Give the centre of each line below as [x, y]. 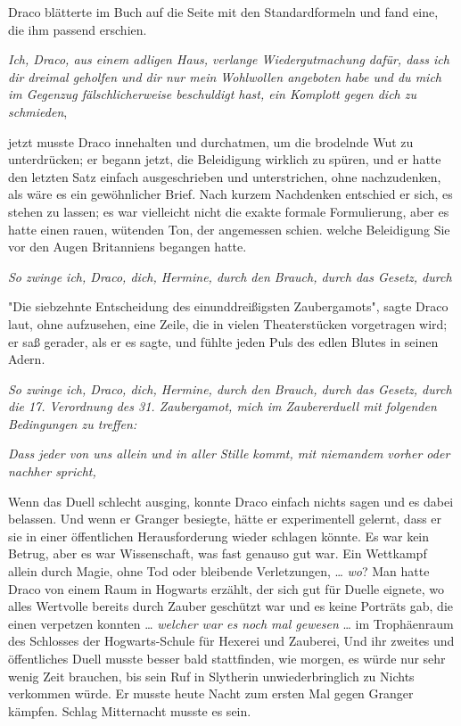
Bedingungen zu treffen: [73, 423]
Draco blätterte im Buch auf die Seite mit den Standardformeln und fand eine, [223, 12]
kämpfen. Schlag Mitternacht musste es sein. [130, 710]
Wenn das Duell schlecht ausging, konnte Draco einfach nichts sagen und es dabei [231, 501]
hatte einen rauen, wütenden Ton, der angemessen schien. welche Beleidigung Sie [229, 229]
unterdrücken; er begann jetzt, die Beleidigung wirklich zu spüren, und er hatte [225, 159]
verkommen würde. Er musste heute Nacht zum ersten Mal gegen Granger [211, 693]
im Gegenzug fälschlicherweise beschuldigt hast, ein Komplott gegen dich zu [212, 94]
